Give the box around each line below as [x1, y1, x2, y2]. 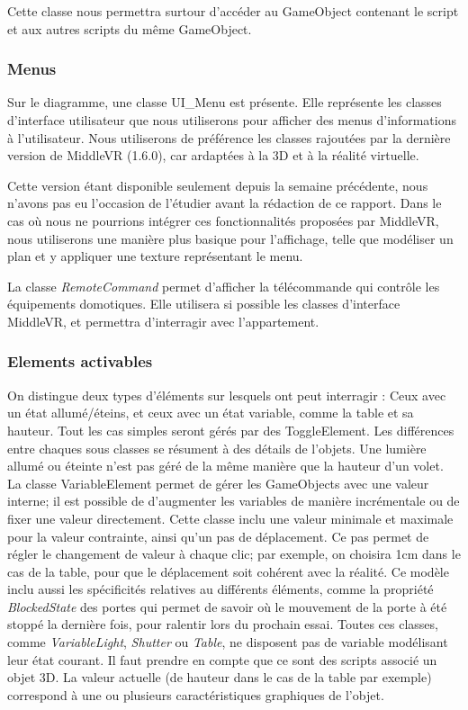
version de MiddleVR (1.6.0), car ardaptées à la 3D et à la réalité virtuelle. [7, 146, 419, 165]
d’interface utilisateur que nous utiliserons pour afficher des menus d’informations [7, 111, 456, 129]
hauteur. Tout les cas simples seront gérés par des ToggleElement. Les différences [7, 420, 454, 439]
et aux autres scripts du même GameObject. [7, 19, 252, 38]
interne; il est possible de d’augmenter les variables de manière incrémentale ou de [7, 491, 460, 510]
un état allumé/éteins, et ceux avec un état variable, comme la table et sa [7, 403, 414, 422]
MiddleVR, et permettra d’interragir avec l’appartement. [7, 311, 319, 330]
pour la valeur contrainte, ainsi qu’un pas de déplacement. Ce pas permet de [7, 526, 429, 545]
